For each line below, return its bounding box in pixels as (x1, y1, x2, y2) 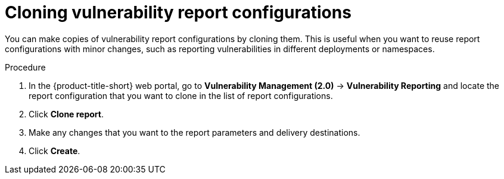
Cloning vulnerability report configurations (5, 2, 351, 23)
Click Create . (29, 145, 80, 156)
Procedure (5, 62, 46, 72)
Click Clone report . (29, 108, 104, 119)
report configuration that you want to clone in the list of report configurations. (29, 90, 333, 101)
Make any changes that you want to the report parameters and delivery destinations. (29, 127, 360, 138)
